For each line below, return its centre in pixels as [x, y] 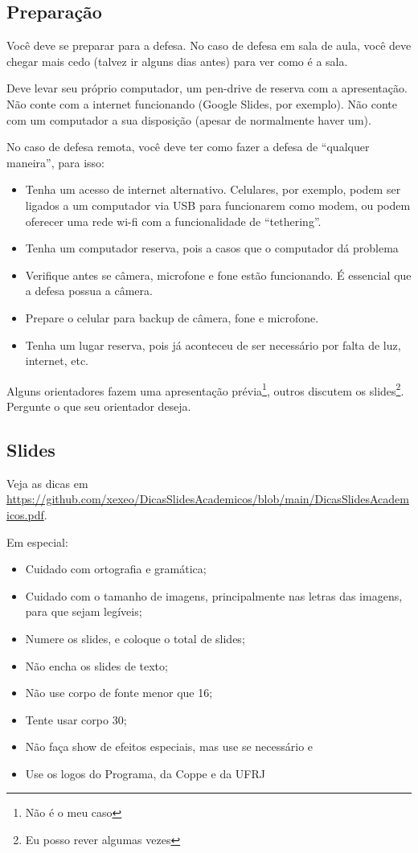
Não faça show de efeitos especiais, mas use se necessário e [169, 746]
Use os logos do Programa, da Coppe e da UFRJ [145, 773]
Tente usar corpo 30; [76, 719]
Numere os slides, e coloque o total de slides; [135, 638]
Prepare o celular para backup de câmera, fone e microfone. [172, 317]
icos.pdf [25, 514]
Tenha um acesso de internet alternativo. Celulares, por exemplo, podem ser [213, 189]
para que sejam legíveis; [84, 611]
